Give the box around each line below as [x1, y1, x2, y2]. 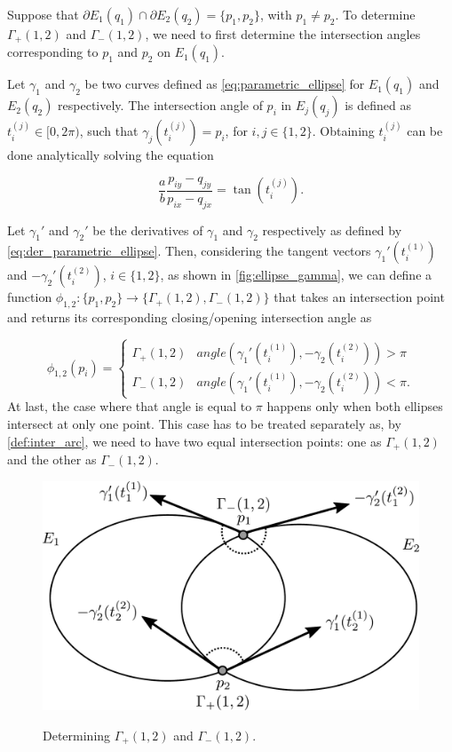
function [7, 288, 52, 306]
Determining [43, 725, 111, 744]
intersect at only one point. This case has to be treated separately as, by [7, 415, 401, 433]
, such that [79, 122, 139, 140]
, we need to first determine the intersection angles [145, 25, 421, 43]
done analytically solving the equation [7, 146, 214, 164]
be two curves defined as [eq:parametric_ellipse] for [84, 75, 365, 93]
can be [407, 122, 443, 140]
